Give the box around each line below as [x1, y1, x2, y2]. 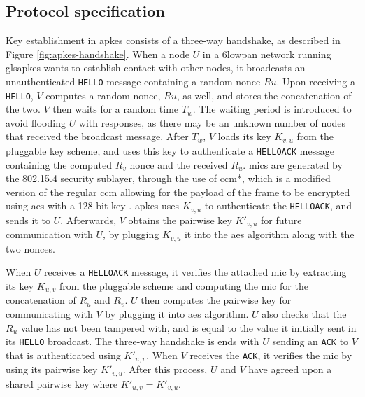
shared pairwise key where [6, 376, 118, 391]
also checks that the [262, 307, 347, 321]
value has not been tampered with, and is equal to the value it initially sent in [20, 320, 357, 335]
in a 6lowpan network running [202, 46, 331, 61]
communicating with [6, 307, 93, 321]
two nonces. [6, 241, 55, 256]
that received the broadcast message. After [6, 129, 189, 144]
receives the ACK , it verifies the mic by [189, 347, 352, 362]
